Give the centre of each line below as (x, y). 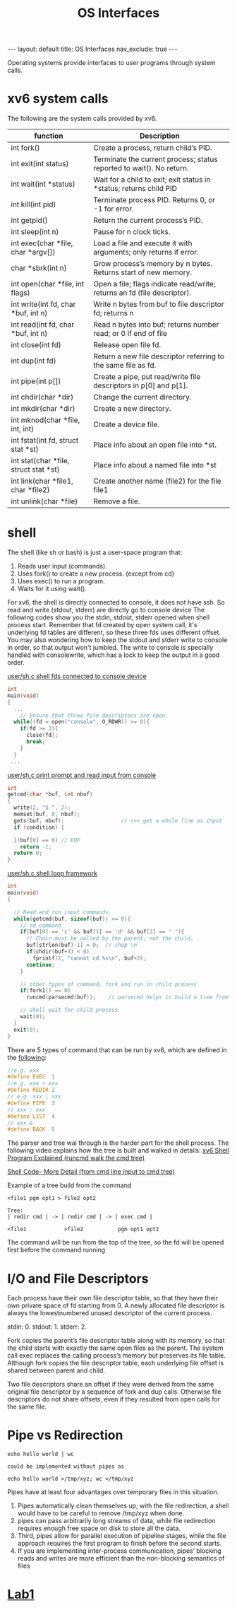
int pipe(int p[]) (36, 381)
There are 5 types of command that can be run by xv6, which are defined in (117, 1050)
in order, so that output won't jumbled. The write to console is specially (110, 648)
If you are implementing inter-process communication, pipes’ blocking (119, 1551)
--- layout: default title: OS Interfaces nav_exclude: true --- (92, 49)
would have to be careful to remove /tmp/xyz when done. (101, 1513)
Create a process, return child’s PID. (153, 148)
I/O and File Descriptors (78, 1278)
